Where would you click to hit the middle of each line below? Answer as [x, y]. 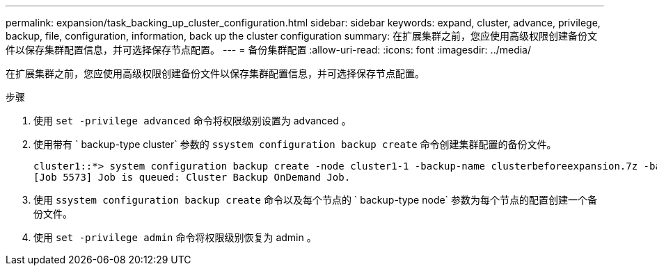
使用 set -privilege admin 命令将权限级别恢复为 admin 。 [175, 237]
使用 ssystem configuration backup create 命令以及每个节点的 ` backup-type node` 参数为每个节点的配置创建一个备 [316, 200]
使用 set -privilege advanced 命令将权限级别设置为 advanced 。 [192, 121]
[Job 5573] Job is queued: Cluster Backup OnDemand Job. [192, 177]
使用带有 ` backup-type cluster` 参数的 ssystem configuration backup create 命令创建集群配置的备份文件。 [295, 144]
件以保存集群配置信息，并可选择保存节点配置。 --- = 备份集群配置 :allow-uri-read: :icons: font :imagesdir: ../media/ [269, 50]
